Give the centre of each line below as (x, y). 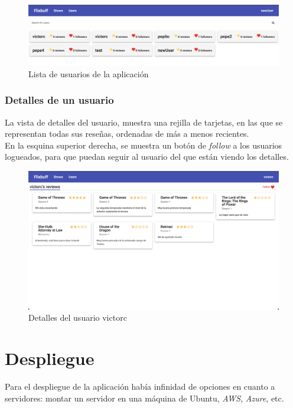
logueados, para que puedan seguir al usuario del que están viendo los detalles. (147, 157)
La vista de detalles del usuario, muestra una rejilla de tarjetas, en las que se (144, 122)
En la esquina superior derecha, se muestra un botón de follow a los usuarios (144, 145)
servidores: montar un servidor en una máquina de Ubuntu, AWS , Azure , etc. (144, 398)
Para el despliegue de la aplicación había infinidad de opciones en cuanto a (140, 386)
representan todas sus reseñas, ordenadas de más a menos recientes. (127, 134)
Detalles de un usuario (59, 100)
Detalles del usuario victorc (78, 317)
